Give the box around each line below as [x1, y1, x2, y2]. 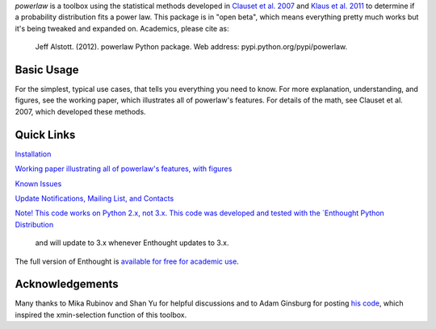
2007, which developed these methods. [15, 106, 146, 116]
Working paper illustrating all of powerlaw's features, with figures [15, 164, 233, 173]
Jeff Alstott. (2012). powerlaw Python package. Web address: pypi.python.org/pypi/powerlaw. [35, 42, 347, 52]
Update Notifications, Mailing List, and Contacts [15, 194, 174, 203]
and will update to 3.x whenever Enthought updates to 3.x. [35, 238, 229, 248]
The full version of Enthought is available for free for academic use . [15, 256, 240, 266]
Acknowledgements [15, 277, 119, 291]
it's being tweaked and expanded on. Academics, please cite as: [15, 23, 229, 33]
